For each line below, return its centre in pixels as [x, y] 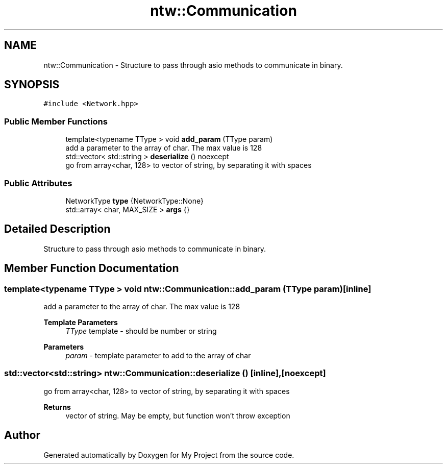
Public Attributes [38, 183]
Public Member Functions [56, 121]
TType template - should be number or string [141, 331]
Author [22, 435]
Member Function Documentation [92, 268]
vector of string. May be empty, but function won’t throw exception [178, 415]
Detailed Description [57, 229]
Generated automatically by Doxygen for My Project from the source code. [169, 455]
